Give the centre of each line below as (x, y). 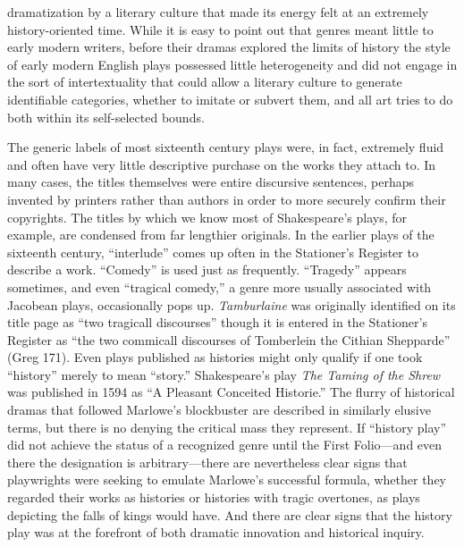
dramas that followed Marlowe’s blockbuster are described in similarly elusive (219, 410)
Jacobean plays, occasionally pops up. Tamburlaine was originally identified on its (232, 304)
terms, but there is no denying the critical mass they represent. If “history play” (227, 427)
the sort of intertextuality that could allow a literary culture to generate (205, 82)
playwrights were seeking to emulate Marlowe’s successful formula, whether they (227, 480)
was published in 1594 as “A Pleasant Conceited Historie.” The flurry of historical (231, 392)
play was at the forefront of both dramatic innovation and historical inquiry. (216, 532)
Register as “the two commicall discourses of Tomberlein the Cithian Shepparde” (229, 339)
